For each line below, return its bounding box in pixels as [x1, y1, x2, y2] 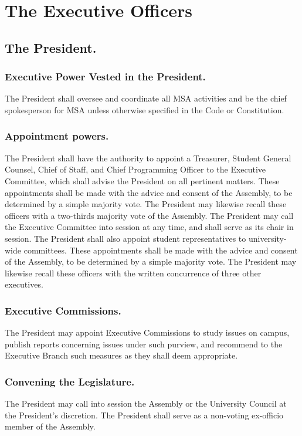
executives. [5, 278, 43, 290]
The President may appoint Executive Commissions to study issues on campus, [5, 326, 290, 339]
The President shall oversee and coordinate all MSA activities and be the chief [5, 92, 287, 104]
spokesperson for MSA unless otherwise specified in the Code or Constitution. [5, 103, 284, 116]
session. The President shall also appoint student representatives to [5, 232, 246, 244]
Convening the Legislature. [5, 374, 135, 388]
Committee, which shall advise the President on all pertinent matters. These [5, 174, 280, 187]
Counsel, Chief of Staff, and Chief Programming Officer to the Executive [5, 163, 266, 175]
